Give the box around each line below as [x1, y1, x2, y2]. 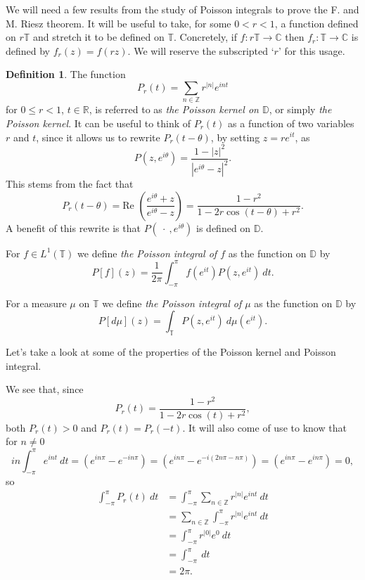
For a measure [6, 295, 67, 310]
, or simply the [269, 102, 332, 117]
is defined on [196, 220, 251, 235]
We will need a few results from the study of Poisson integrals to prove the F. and [6, 2, 359, 16]
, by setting [210, 129, 260, 144]
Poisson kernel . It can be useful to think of [6, 115, 191, 130]
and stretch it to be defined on [33, 30, 165, 44]
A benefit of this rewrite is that [6, 220, 141, 235]
